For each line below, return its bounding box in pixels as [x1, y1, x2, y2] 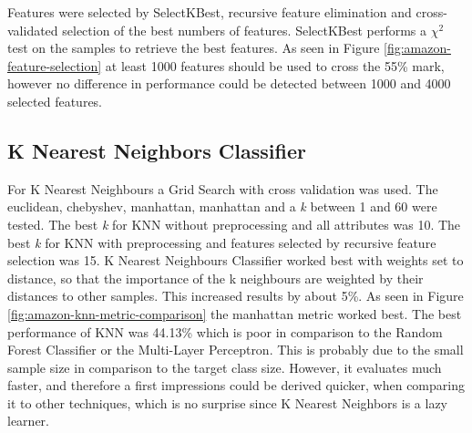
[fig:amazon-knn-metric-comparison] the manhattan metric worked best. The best [7, 304, 462, 323]
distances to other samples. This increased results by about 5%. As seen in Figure [7, 286, 464, 305]
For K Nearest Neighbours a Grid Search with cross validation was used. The [7, 179, 438, 198]
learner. [7, 411, 49, 430]
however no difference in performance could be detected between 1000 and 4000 [7, 74, 451, 93]
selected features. [7, 91, 103, 110]
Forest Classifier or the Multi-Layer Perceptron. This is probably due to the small [7, 340, 464, 359]
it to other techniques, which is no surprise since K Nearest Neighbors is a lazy [7, 393, 447, 412]
